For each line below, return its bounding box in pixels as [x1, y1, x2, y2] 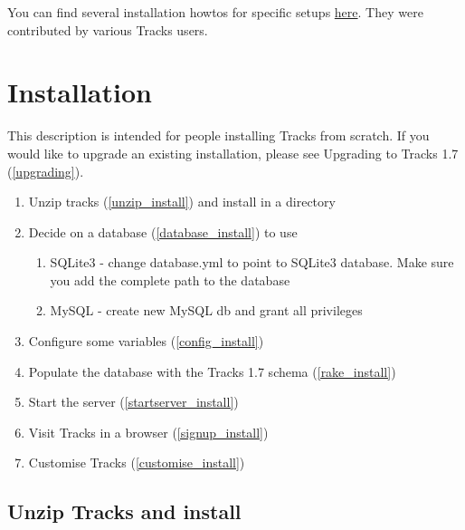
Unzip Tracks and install [7, 497, 242, 525]
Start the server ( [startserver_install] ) [28, 392, 239, 411]
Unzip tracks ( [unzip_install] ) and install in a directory [28, 192, 336, 211]
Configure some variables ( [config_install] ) [28, 332, 264, 351]
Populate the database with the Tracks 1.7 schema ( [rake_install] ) [28, 361, 396, 381]
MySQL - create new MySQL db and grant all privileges [50, 301, 363, 320]
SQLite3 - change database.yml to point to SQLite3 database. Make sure [50, 253, 454, 272]
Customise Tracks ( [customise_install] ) [28, 453, 245, 472]
